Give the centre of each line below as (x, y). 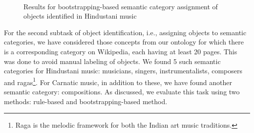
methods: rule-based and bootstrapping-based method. (86, 101)
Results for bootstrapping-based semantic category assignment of (121, 6)
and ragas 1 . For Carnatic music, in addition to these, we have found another (118, 81)
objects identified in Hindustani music (80, 16)
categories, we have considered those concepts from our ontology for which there (124, 42)
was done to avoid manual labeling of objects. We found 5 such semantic (112, 61)
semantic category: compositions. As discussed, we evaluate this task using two (122, 91)
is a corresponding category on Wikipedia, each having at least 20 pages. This (121, 51)
